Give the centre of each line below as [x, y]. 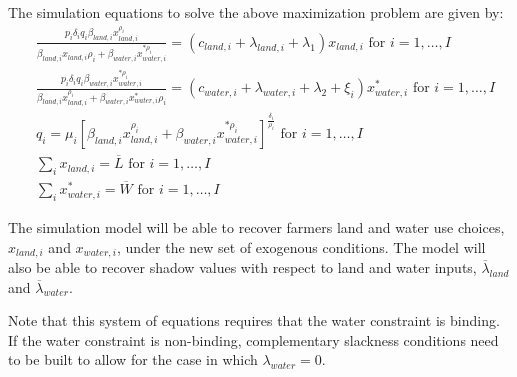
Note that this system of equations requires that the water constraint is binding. [254, 320]
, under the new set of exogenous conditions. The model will [301, 246]
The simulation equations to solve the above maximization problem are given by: [256, 12]
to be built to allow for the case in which [133, 359]
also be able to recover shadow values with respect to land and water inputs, [242, 267]
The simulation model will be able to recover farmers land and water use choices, [256, 226]
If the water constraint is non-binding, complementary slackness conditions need [253, 339]
